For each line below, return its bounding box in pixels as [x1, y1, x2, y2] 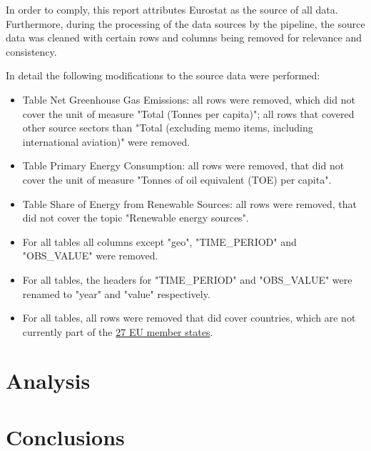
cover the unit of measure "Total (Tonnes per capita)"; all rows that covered [22, 106, 355, 121]
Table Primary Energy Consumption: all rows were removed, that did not [22, 158, 345, 173]
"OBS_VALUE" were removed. [22, 248, 158, 263]
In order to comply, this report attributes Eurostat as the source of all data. [6, 2, 338, 16]
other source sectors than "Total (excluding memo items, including [22, 120, 313, 135]
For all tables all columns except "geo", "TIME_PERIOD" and [22, 234, 297, 249]
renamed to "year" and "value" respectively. [22, 286, 210, 301]
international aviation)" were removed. [22, 134, 190, 149]
